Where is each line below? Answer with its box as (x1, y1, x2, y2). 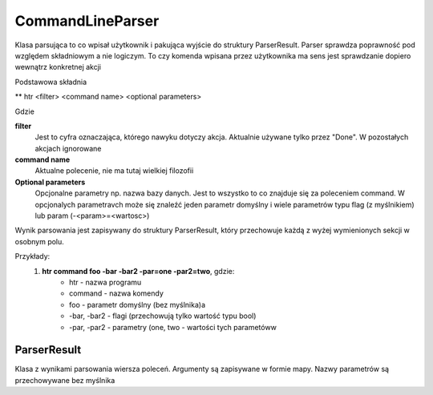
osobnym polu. (14, 236, 64, 246)
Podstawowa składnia (14, 77, 87, 87)
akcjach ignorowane (34, 143, 102, 153)
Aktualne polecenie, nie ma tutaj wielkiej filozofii (34, 166, 194, 175)
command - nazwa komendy (69, 288, 164, 298)
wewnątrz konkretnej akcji (14, 62, 102, 72)
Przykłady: (14, 252, 51, 261)
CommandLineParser (14, 12, 160, 30)
